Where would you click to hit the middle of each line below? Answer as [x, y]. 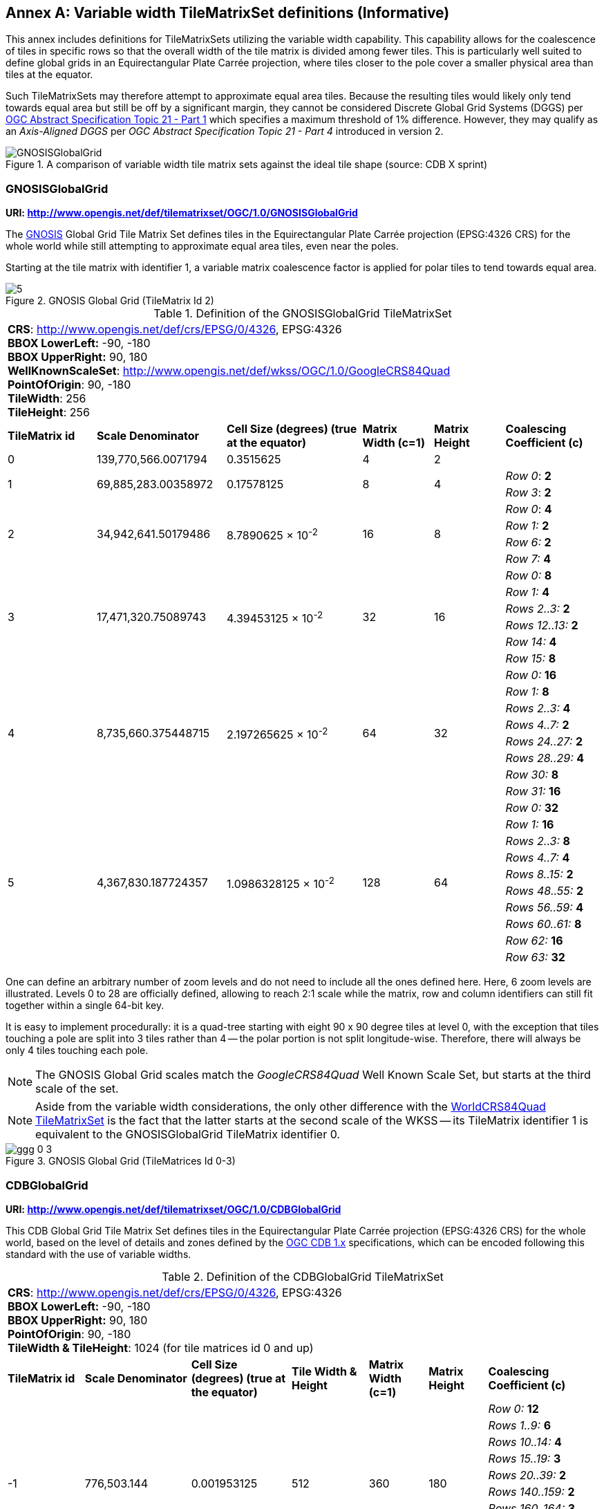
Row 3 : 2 [528, 493]
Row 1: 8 [527, 692]
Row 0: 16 [531, 675]
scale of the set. [77, 1089]
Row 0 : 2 [528, 476]
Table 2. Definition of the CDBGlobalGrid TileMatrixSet [303, 1276]
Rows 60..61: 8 [544, 924]
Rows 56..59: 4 [545, 908]
